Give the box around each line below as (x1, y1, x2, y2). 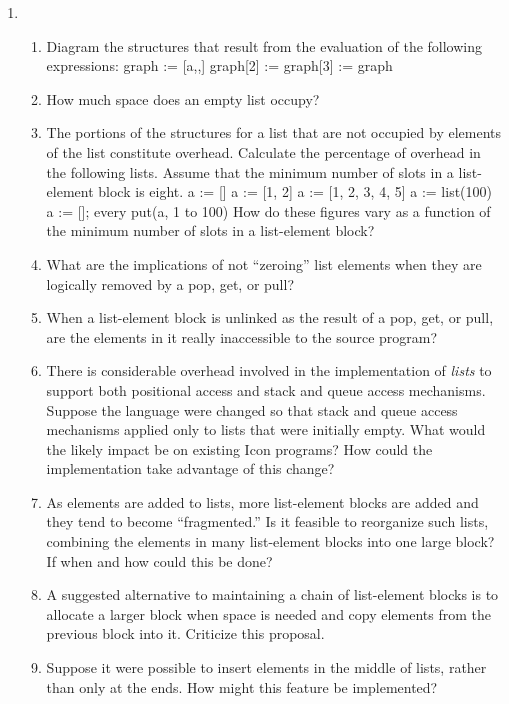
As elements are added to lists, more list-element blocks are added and (46, 491, 479, 512)
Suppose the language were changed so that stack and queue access (46, 399, 458, 420)
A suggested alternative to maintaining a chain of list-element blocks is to (46, 584, 499, 605)
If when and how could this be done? (46, 550, 273, 571)
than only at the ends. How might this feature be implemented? (46, 676, 438, 697)
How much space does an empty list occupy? (46, 88, 320, 109)
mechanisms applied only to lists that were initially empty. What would (46, 419, 486, 440)
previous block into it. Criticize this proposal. (46, 623, 325, 644)
